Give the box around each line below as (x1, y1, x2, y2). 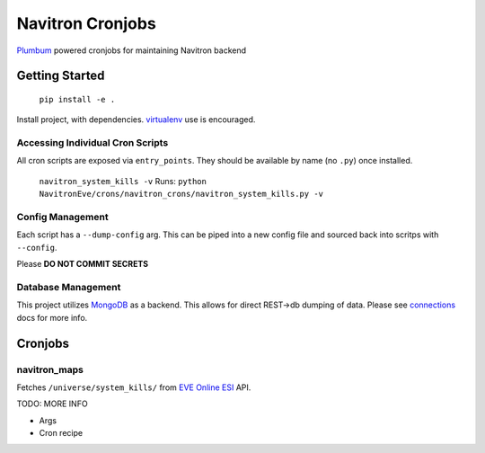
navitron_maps (16, 363, 84, 376)
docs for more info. (16, 312, 88, 323)
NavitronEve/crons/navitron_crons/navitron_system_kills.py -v (39, 189, 323, 200)
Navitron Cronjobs (16, 13, 156, 33)
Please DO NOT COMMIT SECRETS (16, 259, 148, 270)
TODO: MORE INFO (16, 398, 89, 409)
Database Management (16, 280, 121, 293)
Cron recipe (39, 428, 84, 439)
